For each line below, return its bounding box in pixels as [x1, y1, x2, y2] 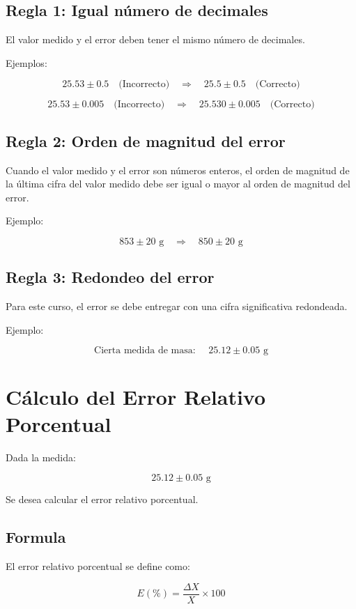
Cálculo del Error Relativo [6, 382, 266, 410]
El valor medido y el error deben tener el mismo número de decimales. [6, 32, 305, 47]
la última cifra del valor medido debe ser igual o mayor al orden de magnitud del [6, 176, 350, 191]
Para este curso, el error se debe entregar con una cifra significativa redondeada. [6, 299, 348, 314]
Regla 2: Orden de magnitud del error [6, 130, 286, 151]
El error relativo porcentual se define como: [6, 559, 190, 573]
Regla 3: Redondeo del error [6, 266, 215, 288]
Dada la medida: [6, 449, 76, 464]
